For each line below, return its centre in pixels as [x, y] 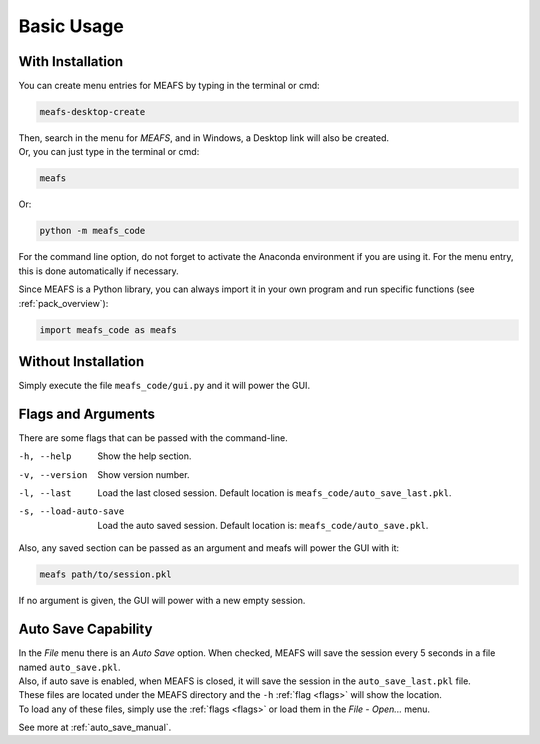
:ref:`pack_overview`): [63, 303]
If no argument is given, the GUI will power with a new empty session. [162, 601]
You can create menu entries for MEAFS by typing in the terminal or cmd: [169, 86]
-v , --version [53, 474]
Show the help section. [144, 456]
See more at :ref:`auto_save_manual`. [95, 727]
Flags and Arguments [86, 413]
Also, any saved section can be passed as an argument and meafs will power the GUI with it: [209, 548]
